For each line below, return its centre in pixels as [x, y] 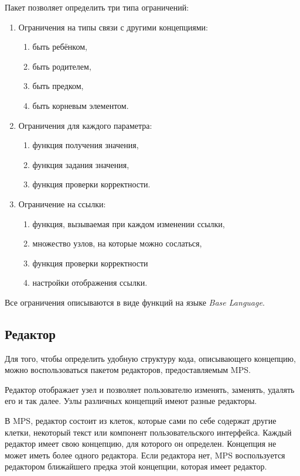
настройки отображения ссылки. [90, 282]
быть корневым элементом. [81, 105]
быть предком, [58, 86]
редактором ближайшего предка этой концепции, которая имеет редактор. [136, 466]
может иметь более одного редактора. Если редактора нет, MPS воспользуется [145, 455]
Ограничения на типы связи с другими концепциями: [113, 27]
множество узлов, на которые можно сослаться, [117, 243]
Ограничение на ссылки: [62, 203]
